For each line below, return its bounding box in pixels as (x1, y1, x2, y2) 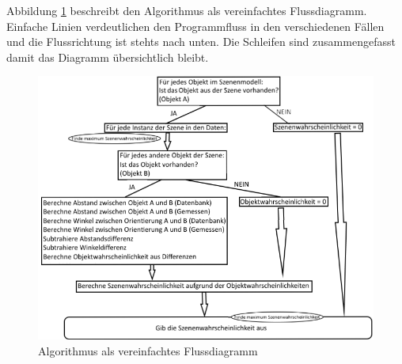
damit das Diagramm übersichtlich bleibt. (6, 48, 209, 65)
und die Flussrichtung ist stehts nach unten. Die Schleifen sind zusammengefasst (6, 33, 396, 50)
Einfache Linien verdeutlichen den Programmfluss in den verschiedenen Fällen (6, 17, 385, 34)
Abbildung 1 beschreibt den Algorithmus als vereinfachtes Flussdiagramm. (6, 2, 367, 18)
